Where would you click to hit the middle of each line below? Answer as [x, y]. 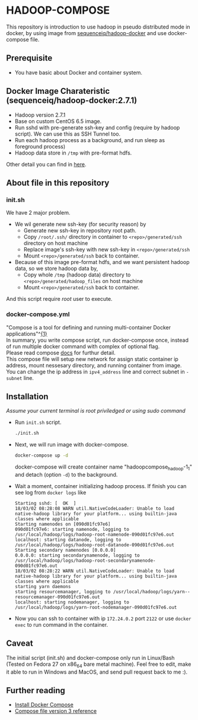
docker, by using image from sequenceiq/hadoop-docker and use [87, 33]
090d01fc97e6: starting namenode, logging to [72, 529]
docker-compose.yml [38, 315]
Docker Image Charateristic [58, 91]
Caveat [20, 644]
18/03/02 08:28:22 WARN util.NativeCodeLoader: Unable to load [95, 571]
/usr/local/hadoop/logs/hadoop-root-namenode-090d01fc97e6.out [95, 535]
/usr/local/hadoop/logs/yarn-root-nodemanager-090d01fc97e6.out [96, 607]
